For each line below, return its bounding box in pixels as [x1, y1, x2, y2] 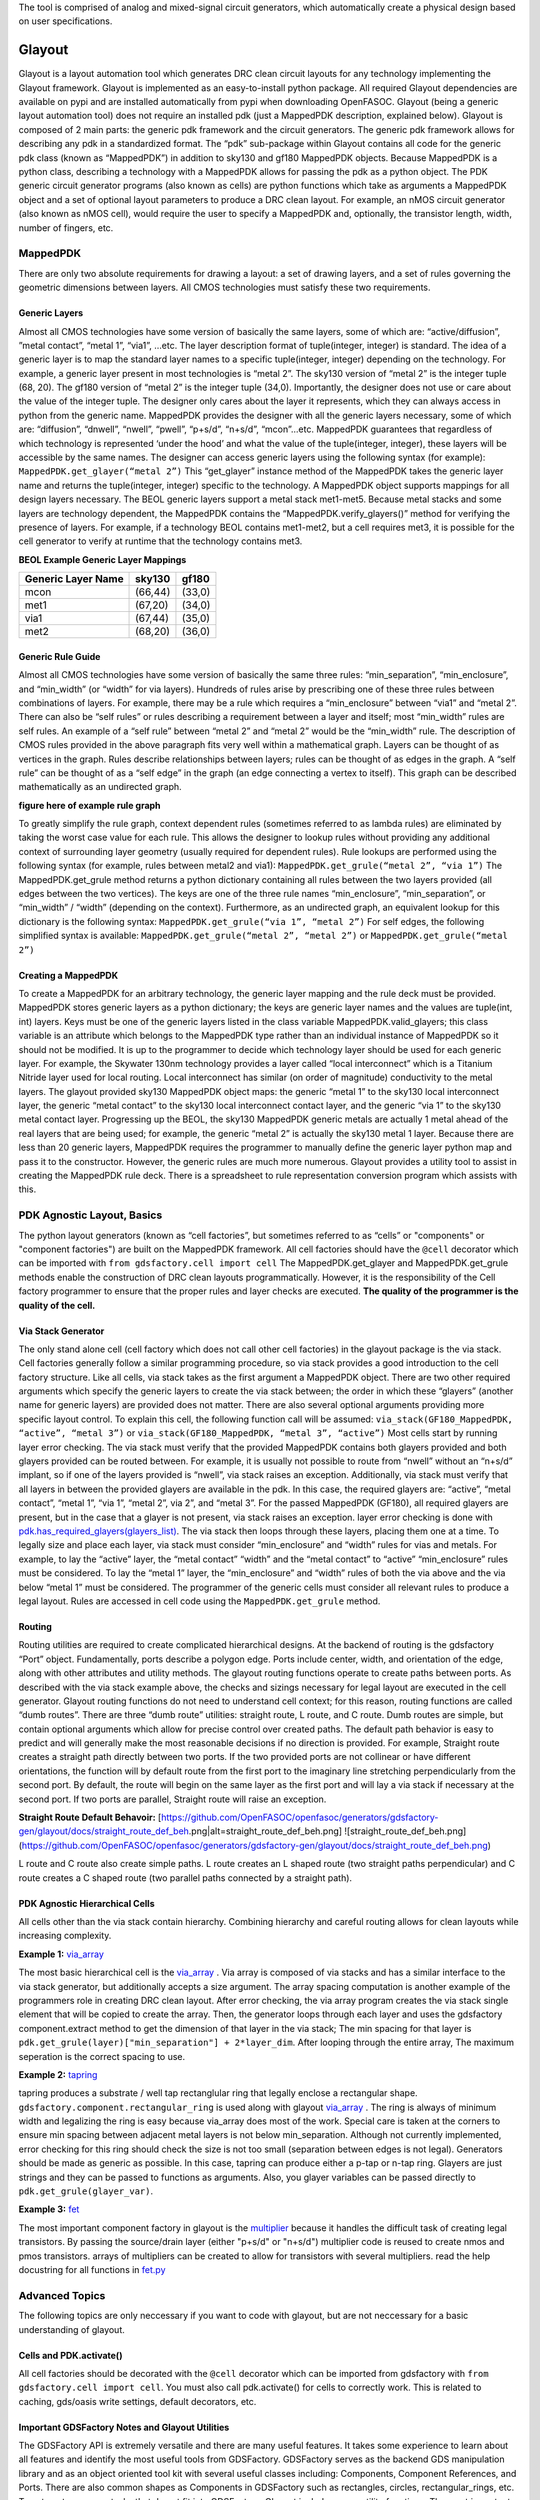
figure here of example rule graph [18, 799, 161, 811]
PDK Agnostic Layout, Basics [18, 1208, 163, 1222]
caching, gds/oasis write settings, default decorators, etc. [18, 2395, 257, 2407]
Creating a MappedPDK [18, 969, 119, 981]
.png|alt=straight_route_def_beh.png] [188, 1825, 343, 1837]
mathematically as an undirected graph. [18, 781, 182, 793]
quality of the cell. [18, 1299, 96, 1311]
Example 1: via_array [18, 1948, 105, 1960]
